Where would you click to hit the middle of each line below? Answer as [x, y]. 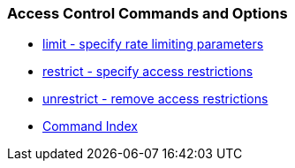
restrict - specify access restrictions [148, 72]
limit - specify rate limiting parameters [153, 44]
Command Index [90, 126]
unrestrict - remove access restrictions [155, 99]
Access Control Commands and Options [147, 13]
